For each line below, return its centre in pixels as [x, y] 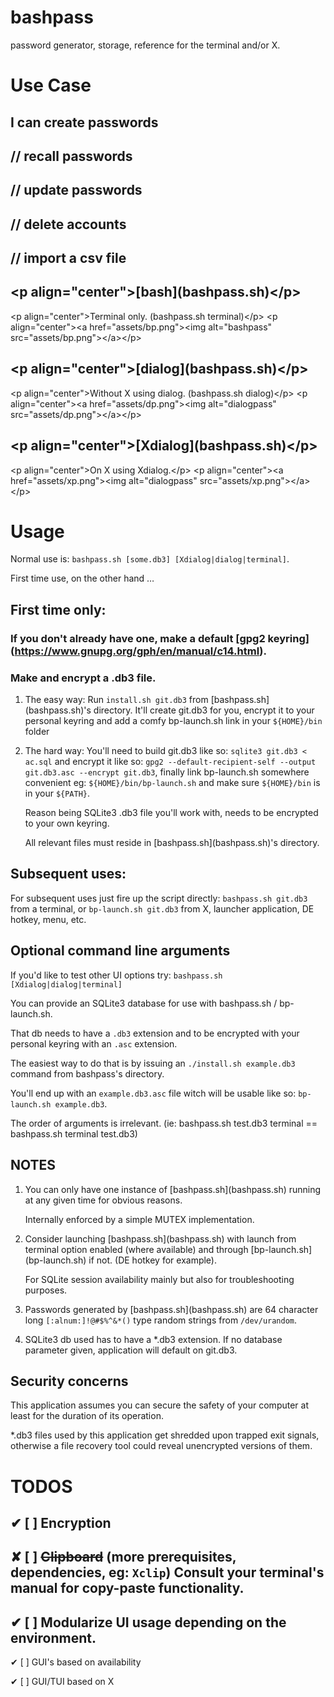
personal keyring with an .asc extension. [94, 1043]
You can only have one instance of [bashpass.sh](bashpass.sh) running [173, 1189]
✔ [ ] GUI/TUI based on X [62, 1682]
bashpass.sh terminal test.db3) [74, 1133]
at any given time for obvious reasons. [103, 1200]
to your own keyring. [67, 823]
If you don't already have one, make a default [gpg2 [138, 638]
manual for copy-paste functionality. [127, 1588]
